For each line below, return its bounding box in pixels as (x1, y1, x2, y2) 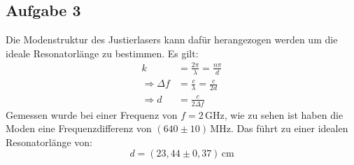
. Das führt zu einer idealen (230, 121, 348, 136)
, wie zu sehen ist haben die (224, 107, 344, 122)
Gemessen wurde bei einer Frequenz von (6, 107, 178, 122)
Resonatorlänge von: (6, 134, 92, 149)
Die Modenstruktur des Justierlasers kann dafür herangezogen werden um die (6, 32, 338, 47)
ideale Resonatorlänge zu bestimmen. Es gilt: (6, 45, 199, 60)
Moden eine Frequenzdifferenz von (6, 121, 152, 136)
